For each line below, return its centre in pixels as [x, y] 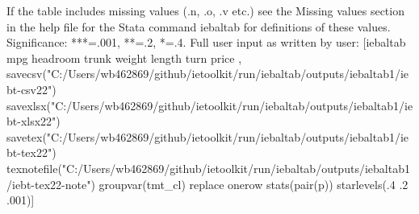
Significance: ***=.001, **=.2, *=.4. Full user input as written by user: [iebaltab [206, 42]
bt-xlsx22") [34, 121]
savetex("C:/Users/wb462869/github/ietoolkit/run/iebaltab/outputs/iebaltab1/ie [208, 136]
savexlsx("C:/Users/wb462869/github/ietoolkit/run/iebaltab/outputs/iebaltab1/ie [210, 105]
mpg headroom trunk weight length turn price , [124, 58]
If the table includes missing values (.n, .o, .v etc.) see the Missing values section [205, 10]
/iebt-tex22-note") [51, 184]
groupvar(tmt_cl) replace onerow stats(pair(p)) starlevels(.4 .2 [253, 184]
